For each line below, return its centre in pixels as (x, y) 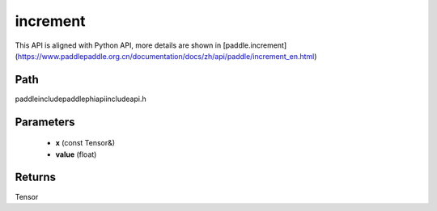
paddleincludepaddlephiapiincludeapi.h (81, 99)
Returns (36, 177)
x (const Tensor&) (85, 143)
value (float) (76, 154)
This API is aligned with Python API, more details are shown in (118, 45)
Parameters (45, 122)
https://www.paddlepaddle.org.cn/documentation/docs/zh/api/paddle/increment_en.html (166, 56)
